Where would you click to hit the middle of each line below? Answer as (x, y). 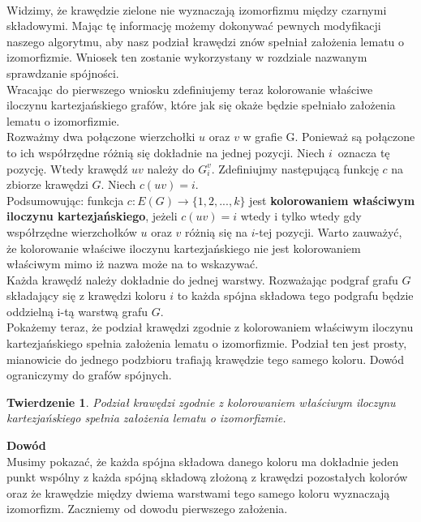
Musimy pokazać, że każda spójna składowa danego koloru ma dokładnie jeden (203, 461)
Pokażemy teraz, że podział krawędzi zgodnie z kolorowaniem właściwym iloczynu (210, 327)
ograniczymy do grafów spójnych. (89, 375)
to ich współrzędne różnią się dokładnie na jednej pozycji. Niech (166, 152)
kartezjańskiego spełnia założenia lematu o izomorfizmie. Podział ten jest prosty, (207, 343)
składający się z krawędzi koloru (86, 295)
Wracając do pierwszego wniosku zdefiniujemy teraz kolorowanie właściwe (190, 89)
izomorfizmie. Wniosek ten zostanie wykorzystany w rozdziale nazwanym (187, 57)
